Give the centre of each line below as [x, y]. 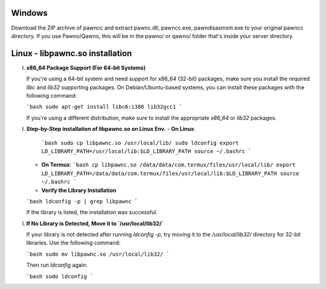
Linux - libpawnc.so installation [72, 53]
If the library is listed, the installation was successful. [92, 212]
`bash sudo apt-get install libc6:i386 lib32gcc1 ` [104, 107]
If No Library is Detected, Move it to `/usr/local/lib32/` [95, 223]
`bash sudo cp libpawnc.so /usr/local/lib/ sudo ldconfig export [140, 143]
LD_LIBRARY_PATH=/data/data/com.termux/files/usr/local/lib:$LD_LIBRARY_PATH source [170, 173]
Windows [29, 13]
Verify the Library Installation [79, 190]
